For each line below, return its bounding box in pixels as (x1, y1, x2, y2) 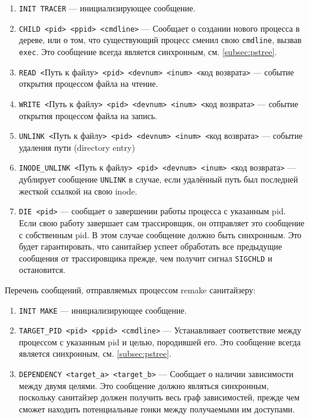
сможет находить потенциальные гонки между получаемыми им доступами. (19, 402, 295, 415)
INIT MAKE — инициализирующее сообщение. (19, 303, 187, 316)
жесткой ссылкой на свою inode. (19, 184, 137, 197)
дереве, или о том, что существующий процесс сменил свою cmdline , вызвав (19, 34, 302, 46)
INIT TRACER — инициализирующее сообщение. (19, 2, 195, 14)
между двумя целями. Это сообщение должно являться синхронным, (19, 379, 269, 391)
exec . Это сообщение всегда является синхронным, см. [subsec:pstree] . (19, 45, 277, 57)
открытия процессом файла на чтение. (19, 77, 158, 90)
